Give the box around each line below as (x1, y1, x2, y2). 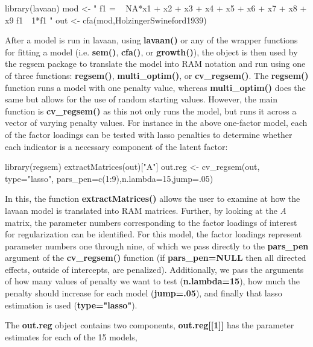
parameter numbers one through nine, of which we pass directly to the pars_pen (5, 239, 309, 252)
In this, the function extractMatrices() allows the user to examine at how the (5, 192, 300, 205)
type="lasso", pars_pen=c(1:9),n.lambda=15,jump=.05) (5, 172, 213, 184)
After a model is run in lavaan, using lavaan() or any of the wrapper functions (5, 34, 298, 46)
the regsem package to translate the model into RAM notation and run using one (5, 57, 306, 70)
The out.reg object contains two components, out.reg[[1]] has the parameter (5, 319, 294, 331)
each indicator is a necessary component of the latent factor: (5, 140, 228, 152)
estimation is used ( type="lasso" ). (5, 298, 138, 311)
